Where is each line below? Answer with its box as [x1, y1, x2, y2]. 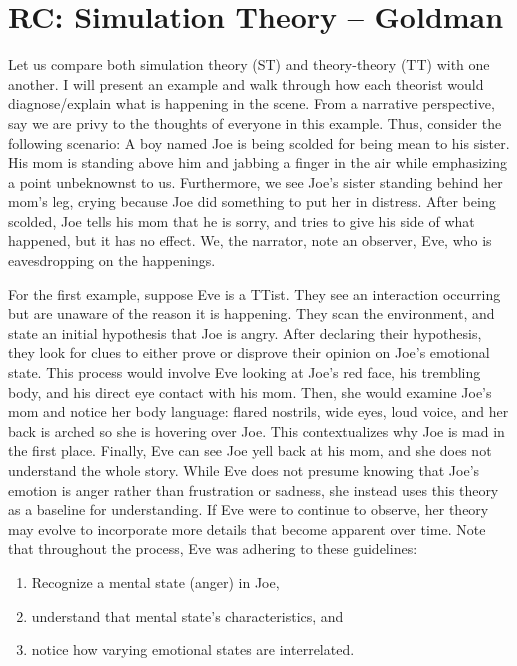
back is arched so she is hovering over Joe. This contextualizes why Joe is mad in [8, 420, 505, 441]
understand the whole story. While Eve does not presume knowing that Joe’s [8, 460, 480, 480]
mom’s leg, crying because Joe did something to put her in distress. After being [8, 191, 496, 212]
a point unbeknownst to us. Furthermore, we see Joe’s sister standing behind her [8, 171, 503, 192]
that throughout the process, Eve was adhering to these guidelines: [8, 538, 418, 559]
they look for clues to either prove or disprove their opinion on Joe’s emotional [8, 342, 490, 363]
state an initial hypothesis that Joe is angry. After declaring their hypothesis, [8, 322, 482, 343]
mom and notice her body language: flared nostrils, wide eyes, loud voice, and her [8, 401, 509, 422]
